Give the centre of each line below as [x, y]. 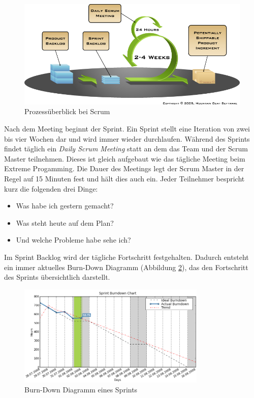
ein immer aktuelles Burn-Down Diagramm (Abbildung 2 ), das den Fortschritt [126, 267]
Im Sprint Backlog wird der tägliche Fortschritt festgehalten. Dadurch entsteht [126, 257]
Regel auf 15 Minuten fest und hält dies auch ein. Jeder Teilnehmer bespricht [124, 179]
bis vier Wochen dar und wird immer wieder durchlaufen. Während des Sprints [127, 138]
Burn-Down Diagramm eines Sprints [81, 390]
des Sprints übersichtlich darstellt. [57, 277]
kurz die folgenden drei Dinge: [51, 188]
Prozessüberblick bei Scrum [67, 111]
